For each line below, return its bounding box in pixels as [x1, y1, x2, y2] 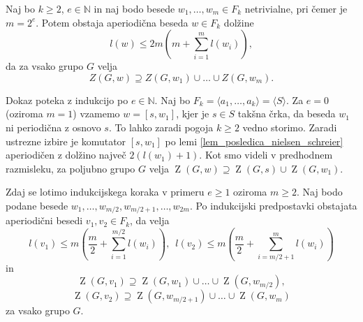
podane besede [6, 198, 68, 212]
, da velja [130, 213, 170, 228]
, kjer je [176, 106, 209, 121]
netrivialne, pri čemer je [244, 1, 348, 15]
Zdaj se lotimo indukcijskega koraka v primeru [6, 184, 205, 199]
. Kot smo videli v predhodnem [199, 147, 333, 162]
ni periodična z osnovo [6, 119, 101, 134]
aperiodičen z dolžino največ [6, 147, 126, 162]
